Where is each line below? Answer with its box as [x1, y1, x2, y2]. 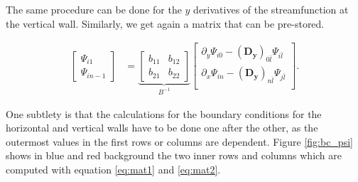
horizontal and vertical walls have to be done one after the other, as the [6, 120, 318, 135]
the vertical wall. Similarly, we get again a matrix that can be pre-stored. [6, 16, 325, 31]
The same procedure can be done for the [6, 2, 182, 16]
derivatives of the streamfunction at [193, 2, 349, 16]
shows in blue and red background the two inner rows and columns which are [6, 148, 342, 163]
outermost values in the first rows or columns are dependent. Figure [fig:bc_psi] [6, 134, 353, 149]
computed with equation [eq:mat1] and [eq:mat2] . [6, 161, 221, 176]
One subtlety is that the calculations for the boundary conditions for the [6, 106, 322, 121]
